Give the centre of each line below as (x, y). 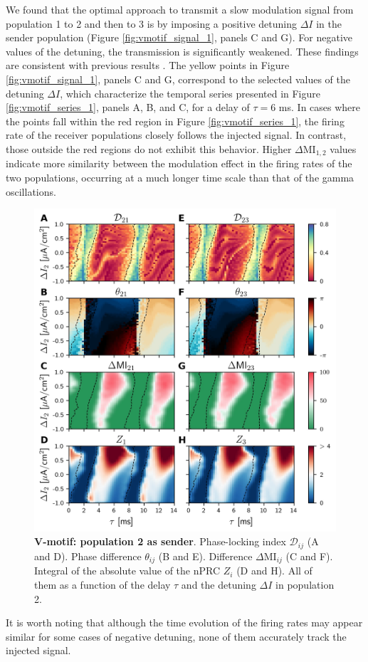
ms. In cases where (320, 107)
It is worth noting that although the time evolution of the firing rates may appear (184, 622)
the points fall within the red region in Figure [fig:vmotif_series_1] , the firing (175, 121)
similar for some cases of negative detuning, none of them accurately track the (176, 636)
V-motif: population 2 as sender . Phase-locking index (160, 541)
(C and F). (309, 556)
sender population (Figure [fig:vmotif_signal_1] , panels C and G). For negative (179, 37)
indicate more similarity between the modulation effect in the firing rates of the (179, 163)
